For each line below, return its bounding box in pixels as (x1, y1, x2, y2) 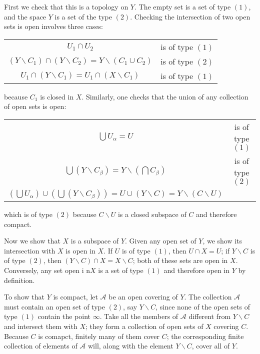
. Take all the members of (99, 311, 178, 321)
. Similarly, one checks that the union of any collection (81, 91, 248, 101)
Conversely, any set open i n (4, 264, 90, 275)
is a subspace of (70, 235, 119, 246)
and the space (4, 11, 46, 21)
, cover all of (191, 340, 230, 351)
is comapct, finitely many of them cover (38, 330, 159, 341)
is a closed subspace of (117, 208, 186, 219)
